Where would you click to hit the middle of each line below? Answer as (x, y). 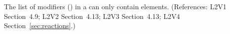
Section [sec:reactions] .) (40, 25)
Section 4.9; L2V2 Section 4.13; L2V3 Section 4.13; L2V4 (92, 16)
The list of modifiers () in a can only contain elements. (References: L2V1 (115, 6)
